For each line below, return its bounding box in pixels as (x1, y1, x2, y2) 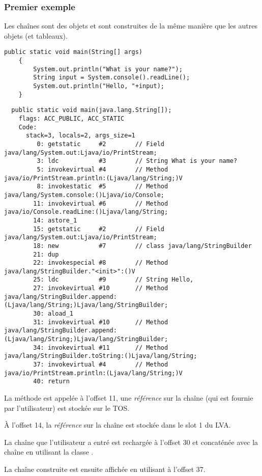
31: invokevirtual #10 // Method (33, 318, 168, 326)
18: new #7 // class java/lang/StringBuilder (33, 242, 252, 249)
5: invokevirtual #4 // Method (37, 165, 168, 173)
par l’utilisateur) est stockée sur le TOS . (4, 402, 130, 413)
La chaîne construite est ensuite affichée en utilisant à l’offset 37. (4, 463, 206, 474)
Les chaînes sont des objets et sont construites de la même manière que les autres (4, 20, 257, 31)
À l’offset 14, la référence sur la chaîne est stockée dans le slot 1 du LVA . (4, 419, 231, 430)
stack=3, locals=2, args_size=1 (25, 132, 135, 139)
